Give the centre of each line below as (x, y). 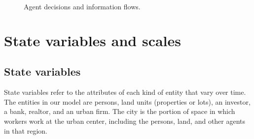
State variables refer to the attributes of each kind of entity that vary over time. (125, 92)
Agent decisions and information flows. (82, 6)
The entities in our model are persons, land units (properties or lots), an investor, (127, 101)
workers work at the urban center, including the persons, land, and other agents (125, 121)
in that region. (26, 130)
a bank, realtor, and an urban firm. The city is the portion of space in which (120, 111)
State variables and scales (93, 40)
